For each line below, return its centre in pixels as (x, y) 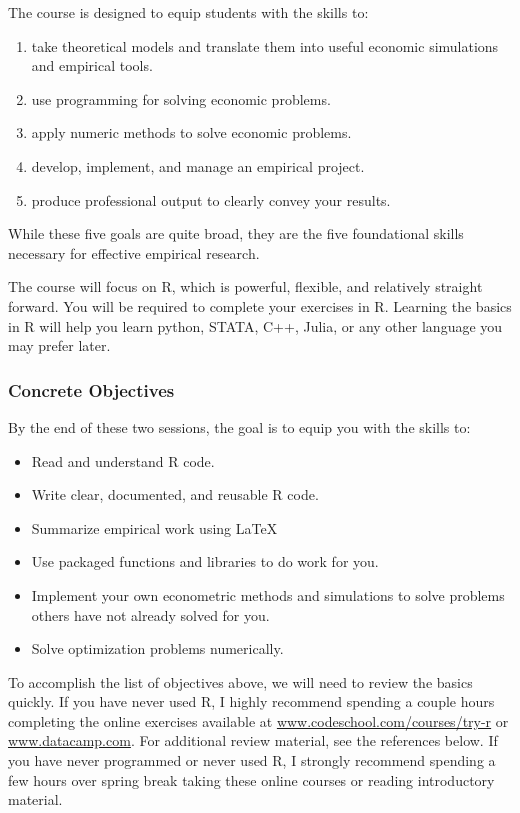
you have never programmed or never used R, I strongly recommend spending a (252, 760)
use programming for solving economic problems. (181, 98)
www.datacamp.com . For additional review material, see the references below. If (253, 740)
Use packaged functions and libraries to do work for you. (205, 561)
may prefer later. (59, 345)
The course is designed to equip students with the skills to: (188, 12)
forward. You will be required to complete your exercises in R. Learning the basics (260, 305)
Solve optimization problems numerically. (157, 648)
